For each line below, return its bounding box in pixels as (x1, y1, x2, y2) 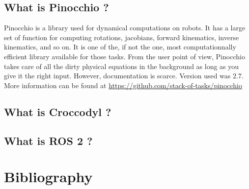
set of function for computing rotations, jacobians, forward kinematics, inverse (4, 32, 239, 42)
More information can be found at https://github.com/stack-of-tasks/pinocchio (4, 80, 243, 90)
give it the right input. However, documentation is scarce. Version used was (4, 71, 231, 81)
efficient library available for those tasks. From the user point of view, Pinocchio (4, 51, 245, 61)
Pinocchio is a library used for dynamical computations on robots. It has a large (4, 23, 246, 33)
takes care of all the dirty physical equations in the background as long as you (4, 61, 239, 71)
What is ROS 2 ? (4, 133, 93, 148)
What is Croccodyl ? (4, 104, 111, 119)
